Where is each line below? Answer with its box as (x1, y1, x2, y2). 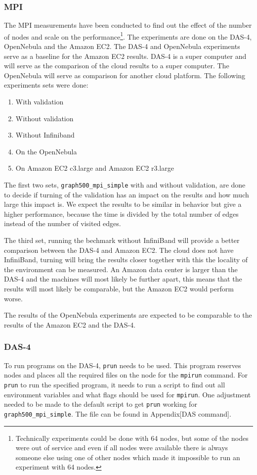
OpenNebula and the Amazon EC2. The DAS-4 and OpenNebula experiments (4, 41, 240, 51)
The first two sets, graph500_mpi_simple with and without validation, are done (4, 180, 246, 190)
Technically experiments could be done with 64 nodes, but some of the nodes (15, 432, 249, 443)
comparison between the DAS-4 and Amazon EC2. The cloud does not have (4, 244, 234, 255)
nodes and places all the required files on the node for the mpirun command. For (4, 370, 248, 380)
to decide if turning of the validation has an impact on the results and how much (4, 189, 249, 199)
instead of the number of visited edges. (4, 218, 121, 229)
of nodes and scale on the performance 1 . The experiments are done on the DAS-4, (4, 30, 252, 42)
